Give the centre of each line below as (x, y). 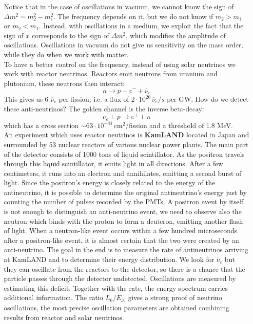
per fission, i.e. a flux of (94, 99)
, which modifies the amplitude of (176, 35)
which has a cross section (41, 125)
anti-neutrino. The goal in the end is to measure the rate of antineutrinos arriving (126, 249)
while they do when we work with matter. (66, 54)
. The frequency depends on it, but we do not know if (133, 16)
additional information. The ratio (54, 297)
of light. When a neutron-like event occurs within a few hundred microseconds (121, 230)
